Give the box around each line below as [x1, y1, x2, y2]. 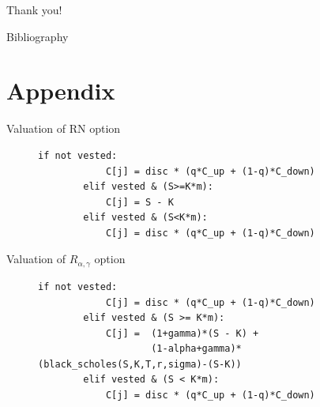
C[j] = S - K [105, 196, 174, 208]
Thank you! [6, 2, 62, 17]
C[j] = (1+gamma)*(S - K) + [105, 327, 259, 339]
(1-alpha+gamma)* [151, 343, 242, 355]
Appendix [6, 74, 115, 107]
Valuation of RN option [6, 120, 121, 137]
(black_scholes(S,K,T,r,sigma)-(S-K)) [38, 358, 242, 370]
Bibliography [6, 28, 69, 44]
